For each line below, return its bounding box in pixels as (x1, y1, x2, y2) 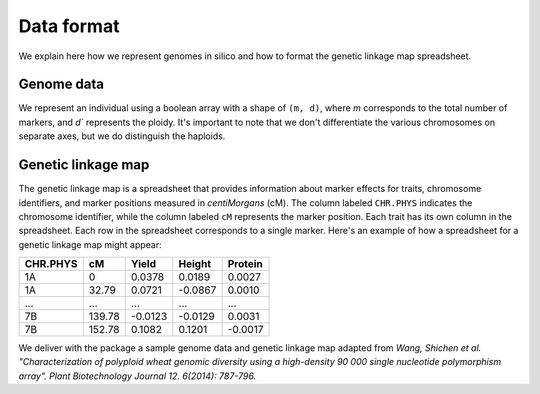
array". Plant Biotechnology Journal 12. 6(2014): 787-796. (18, 370, 257, 382)
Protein (227, 257, 264, 271)
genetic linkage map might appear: (18, 238, 162, 250)
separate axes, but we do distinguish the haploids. (18, 130, 226, 142)
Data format (18, 15, 120, 37)
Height (178, 257, 212, 271)
